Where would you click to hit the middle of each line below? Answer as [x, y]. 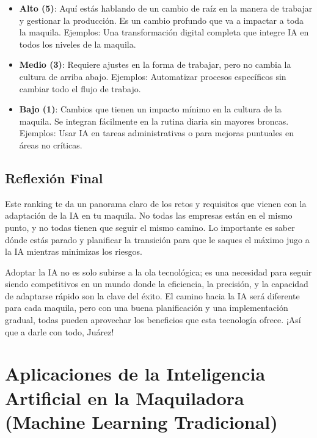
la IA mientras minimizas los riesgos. [74, 251]
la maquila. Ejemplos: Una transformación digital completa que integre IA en [164, 32]
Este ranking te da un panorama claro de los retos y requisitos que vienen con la [156, 203]
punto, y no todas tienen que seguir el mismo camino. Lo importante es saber [150, 227]
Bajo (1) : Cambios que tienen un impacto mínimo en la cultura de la [150, 109]
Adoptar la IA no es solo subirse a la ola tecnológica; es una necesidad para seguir [158, 272]
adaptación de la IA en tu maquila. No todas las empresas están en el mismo [149, 215]
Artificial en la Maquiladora [125, 397]
